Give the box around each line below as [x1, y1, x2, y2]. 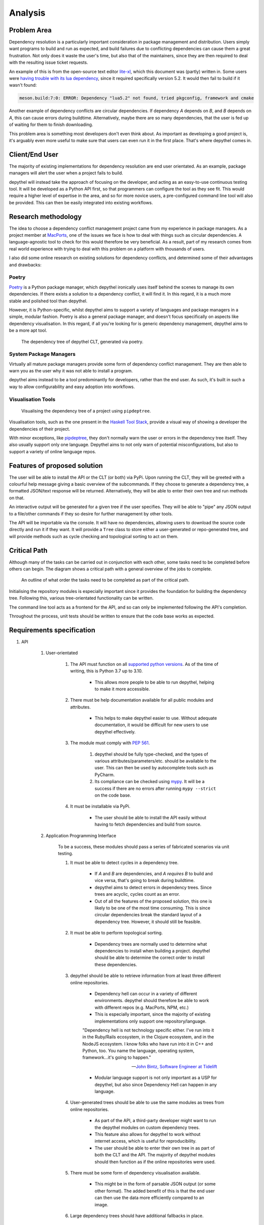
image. [94, 1201, 109, 1207]
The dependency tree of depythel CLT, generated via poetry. [21, 339, 144, 344]
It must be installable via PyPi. [70, 804, 131, 809]
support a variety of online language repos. [9, 448, 96, 454]
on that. [9, 495, 24, 501]
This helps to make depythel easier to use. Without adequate [94, 715, 217, 721]
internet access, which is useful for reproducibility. [94, 1138, 197, 1144]
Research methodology [9, 212, 82, 220]
